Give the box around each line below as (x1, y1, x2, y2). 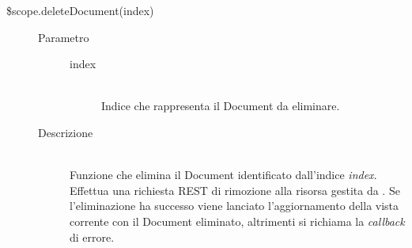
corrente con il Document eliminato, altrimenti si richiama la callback (70, 212, 405, 229)
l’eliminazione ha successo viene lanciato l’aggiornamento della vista (70, 197, 399, 214)
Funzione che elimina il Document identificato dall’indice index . (70, 166, 377, 183)
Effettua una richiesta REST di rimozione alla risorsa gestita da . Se (70, 181, 400, 198)
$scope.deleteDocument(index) (6, 2, 154, 18)
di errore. (70, 228, 115, 245)
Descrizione (38, 124, 93, 140)
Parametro (38, 29, 89, 45)
